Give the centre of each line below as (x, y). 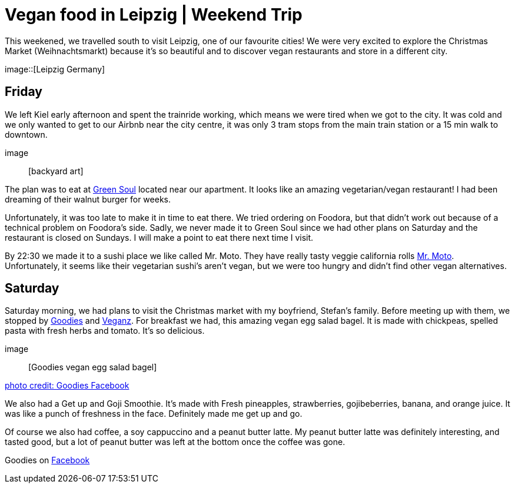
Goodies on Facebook (47, 460)
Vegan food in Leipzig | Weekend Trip (154, 15)
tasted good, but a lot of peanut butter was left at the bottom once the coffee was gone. (175, 442)
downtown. (26, 134)
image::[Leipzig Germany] (55, 69)
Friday (24, 92)
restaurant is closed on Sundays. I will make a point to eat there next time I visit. (159, 237)
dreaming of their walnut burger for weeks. (88, 199)
